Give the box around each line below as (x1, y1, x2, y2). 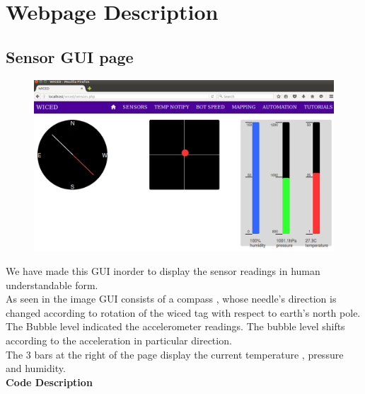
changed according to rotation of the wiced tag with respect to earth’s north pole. (6, 305, 361, 320)
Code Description (6, 374, 93, 389)
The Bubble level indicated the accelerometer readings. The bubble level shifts (6, 319, 345, 334)
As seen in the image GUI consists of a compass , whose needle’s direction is (6, 291, 337, 306)
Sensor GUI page (6, 45, 134, 67)
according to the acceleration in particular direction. (6, 332, 232, 347)
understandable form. (6, 277, 98, 292)
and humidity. (6, 361, 66, 376)
